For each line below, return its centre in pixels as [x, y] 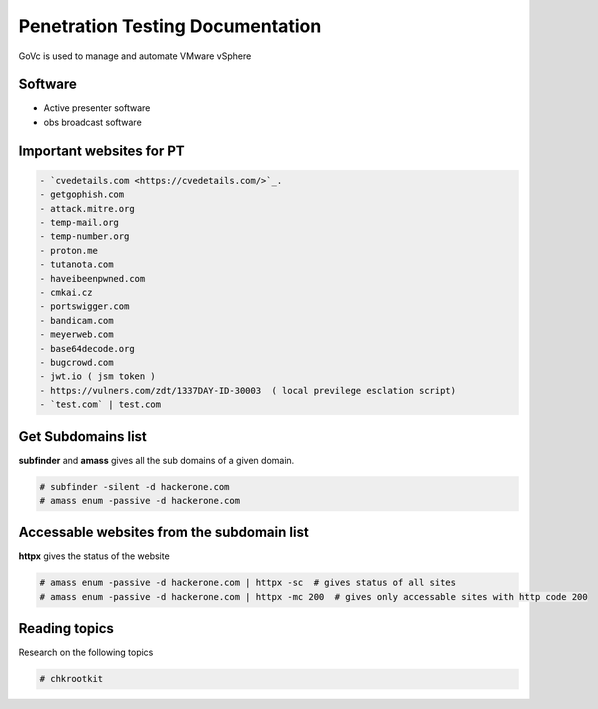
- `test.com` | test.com [100, 404]
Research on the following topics [86, 652]
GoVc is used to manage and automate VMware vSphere [135, 56]
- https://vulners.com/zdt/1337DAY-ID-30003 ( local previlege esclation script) [248, 390]
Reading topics [66, 628]
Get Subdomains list [82, 436]
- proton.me [69, 250]
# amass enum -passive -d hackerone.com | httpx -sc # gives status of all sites [248, 583]
